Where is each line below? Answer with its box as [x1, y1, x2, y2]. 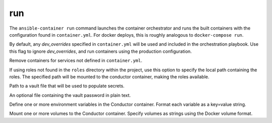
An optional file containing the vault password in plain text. [9, 92, 131, 98]
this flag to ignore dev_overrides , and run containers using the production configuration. [9, 48, 192, 54]
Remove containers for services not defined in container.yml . [9, 58, 143, 64]
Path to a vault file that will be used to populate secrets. [9, 83, 125, 89]
